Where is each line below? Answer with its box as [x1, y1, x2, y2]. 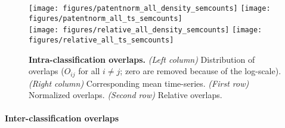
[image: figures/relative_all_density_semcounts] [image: [29, 26, 262, 35]
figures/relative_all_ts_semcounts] [29, 35, 174, 44]
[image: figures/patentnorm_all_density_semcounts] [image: [29, 4, 271, 13]
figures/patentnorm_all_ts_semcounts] [29, 14, 182, 23]
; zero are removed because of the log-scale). [120, 65, 281, 77]
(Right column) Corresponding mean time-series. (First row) [29, 77, 249, 89]
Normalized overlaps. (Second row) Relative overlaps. [29, 89, 222, 101]
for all [78, 65, 100, 77]
